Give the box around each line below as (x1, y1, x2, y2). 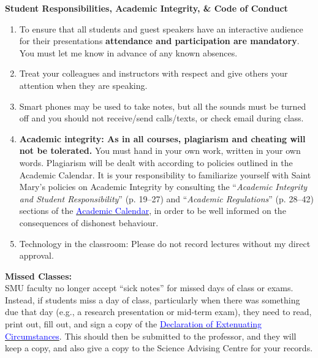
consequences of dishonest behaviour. (19, 216, 159, 229)
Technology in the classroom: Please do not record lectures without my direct (19, 237, 311, 249)
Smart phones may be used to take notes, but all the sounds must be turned (19, 99, 306, 112)
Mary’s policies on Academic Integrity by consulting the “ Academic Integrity (19, 180, 308, 193)
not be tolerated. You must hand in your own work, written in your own (19, 144, 301, 157)
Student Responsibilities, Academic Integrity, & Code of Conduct (5, 2, 288, 14)
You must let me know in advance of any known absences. (19, 46, 238, 59)
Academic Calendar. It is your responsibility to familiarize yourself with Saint (19, 168, 311, 181)
